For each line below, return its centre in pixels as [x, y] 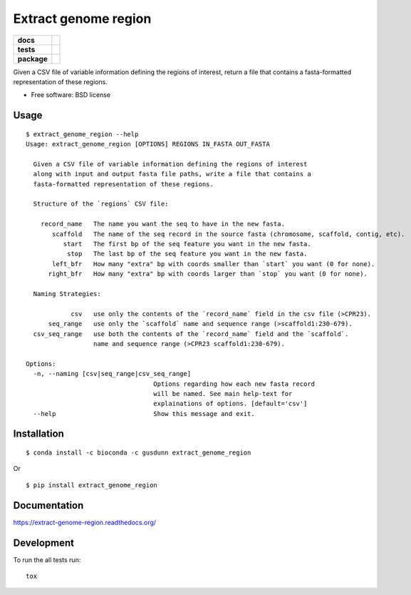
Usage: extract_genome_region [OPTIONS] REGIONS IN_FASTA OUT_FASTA [148, 144]
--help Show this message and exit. [144, 413]
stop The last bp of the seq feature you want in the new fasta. [187, 254]
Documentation [48, 505]
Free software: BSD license [71, 95]
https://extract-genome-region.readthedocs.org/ [85, 522]
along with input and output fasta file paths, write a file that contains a [172, 174]
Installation [38, 434]
